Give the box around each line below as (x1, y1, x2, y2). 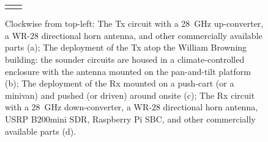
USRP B (5, 113, 37, 125)
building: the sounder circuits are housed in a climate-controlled (5, 53, 245, 66)
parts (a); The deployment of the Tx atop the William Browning (5, 41, 247, 54)
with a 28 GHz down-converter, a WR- (5, 101, 152, 113)
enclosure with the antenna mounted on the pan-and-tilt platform (5, 65, 251, 77)
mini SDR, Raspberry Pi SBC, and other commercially (50, 113, 256, 125)
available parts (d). (5, 124, 76, 137)
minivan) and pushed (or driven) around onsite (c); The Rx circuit (5, 88, 255, 101)
